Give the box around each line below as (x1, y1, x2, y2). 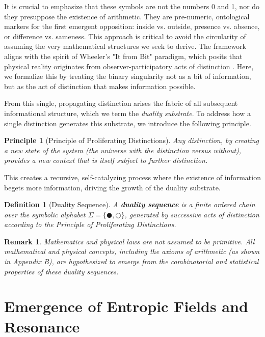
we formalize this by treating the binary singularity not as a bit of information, (4, 71, 251, 81)
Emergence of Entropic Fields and (4, 296, 248, 317)
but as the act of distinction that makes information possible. (4, 80, 196, 91)
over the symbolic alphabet (4, 209, 86, 219)
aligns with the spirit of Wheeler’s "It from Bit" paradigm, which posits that (4, 50, 243, 61)
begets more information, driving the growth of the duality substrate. (4, 182, 221, 192)
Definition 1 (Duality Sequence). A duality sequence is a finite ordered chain (4, 199, 255, 210)
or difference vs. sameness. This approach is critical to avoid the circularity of (4, 31, 246, 41)
